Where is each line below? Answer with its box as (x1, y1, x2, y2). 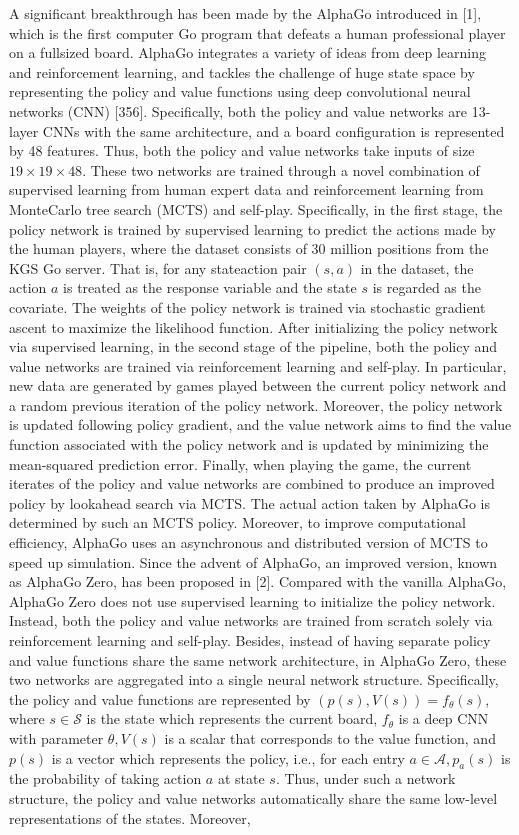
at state (217, 768, 265, 789)
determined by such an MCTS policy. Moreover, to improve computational (9, 512, 466, 533)
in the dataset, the (360, 257, 474, 278)
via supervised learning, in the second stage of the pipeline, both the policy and (9, 336, 498, 357)
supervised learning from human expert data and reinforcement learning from (9, 179, 484, 200)
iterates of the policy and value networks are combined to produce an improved (9, 473, 495, 494)
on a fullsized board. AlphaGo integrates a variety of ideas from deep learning (9, 42, 486, 63)
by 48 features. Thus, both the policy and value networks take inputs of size (9, 140, 475, 161)
